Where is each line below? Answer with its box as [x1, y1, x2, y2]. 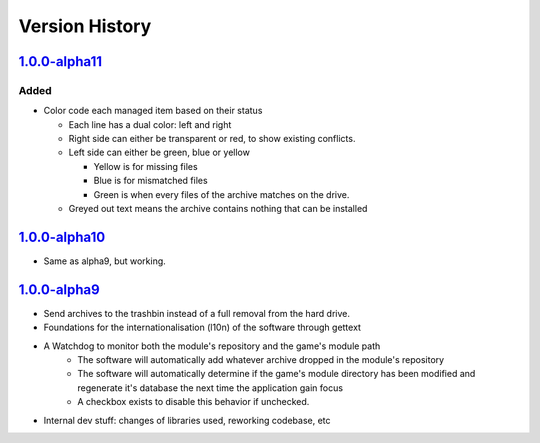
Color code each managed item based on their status [43, 105, 263, 117]
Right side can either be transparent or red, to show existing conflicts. [68, 133, 356, 145]
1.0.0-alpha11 [18, 53, 103, 70]
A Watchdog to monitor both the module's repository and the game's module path [43, 340, 381, 352]
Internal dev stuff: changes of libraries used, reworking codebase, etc [43, 414, 331, 426]
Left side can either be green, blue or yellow [68, 146, 250, 159]
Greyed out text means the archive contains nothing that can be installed [68, 203, 368, 215]
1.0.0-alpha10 [18, 228, 106, 245]
